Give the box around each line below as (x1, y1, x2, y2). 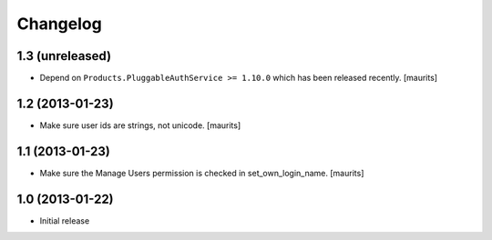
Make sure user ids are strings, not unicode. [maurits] (39, 119, 241, 131)
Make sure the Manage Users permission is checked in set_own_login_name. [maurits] (39, 167, 364, 178)
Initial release (39, 215, 90, 226)
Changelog (16, 14, 102, 34)
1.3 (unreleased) (16, 48, 112, 64)
